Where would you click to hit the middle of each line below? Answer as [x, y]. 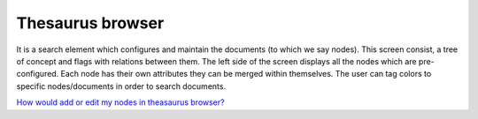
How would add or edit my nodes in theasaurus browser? [120, 102]
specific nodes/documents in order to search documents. [121, 86]
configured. [38, 74]
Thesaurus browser [90, 23]
